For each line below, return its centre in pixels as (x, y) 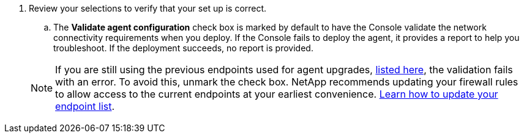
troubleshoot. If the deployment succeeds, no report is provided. (183, 48)
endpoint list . (85, 106)
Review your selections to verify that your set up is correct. (148, 8)
